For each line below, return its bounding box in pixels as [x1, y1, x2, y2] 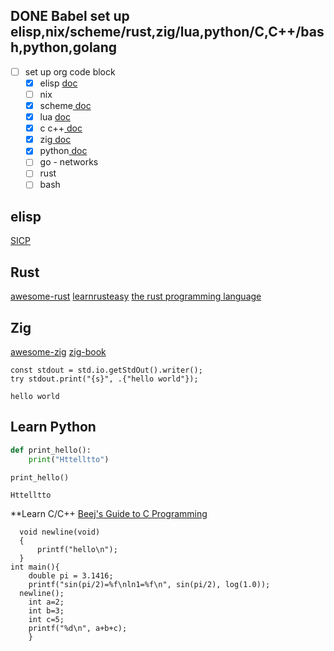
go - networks [39, 156, 99, 168]
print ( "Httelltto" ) [28, 454, 110, 464]
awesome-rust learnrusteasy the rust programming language [10, 290, 262, 303]
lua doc [39, 111, 72, 123]
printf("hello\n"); [36, 545, 118, 555]
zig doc [39, 134, 72, 146]
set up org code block [24, 65, 116, 78]
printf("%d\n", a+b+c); [28, 624, 128, 634]
